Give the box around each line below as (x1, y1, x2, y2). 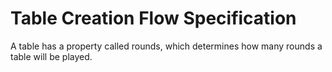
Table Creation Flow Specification (10, 7, 297, 30)
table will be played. (10, 50, 93, 62)
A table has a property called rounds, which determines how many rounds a (10, 40, 323, 52)
